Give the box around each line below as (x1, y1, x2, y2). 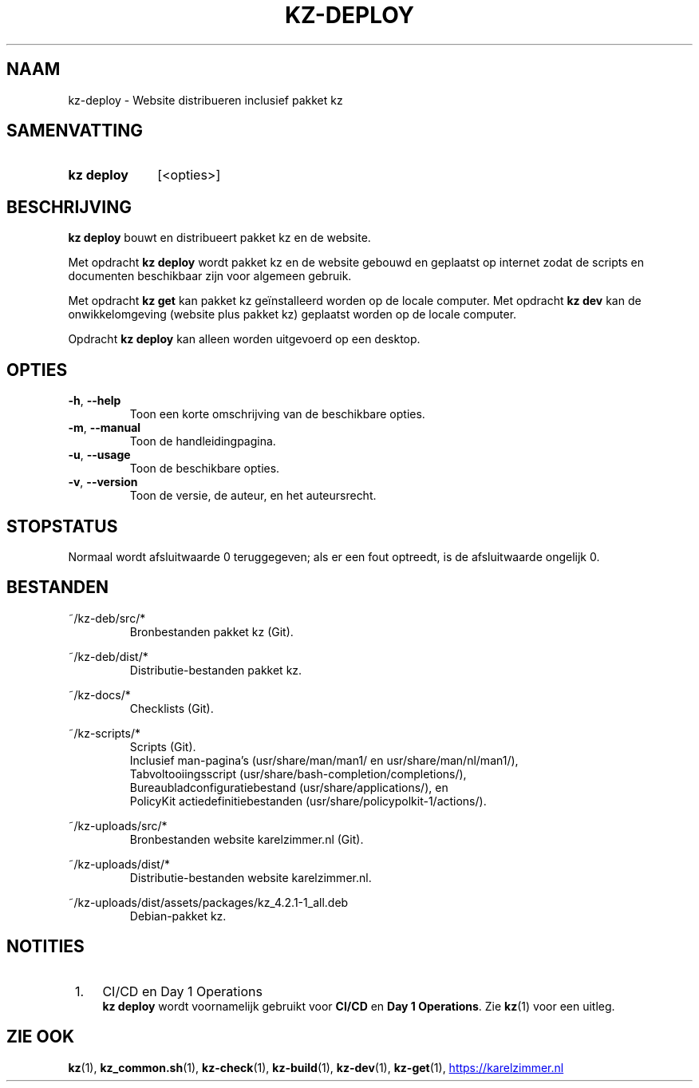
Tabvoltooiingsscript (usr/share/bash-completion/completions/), (129, 766, 467, 781)
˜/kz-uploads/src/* (68, 818, 168, 833)
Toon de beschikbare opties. (129, 461, 280, 476)
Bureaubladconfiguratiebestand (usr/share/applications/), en (129, 780, 448, 794)
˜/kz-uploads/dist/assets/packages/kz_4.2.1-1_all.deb (68, 895, 349, 909)
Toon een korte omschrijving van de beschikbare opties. (129, 407, 425, 421)
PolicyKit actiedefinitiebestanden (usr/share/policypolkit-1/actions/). (129, 793, 487, 808)
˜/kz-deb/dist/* (68, 649, 148, 663)
